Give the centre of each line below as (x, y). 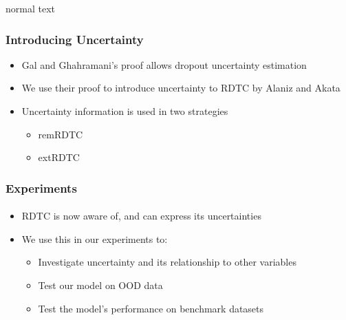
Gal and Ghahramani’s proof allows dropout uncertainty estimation (164, 64)
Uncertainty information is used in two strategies (125, 111)
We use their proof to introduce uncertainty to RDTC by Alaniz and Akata (181, 88)
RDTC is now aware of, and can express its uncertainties (141, 216)
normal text (30, 8)
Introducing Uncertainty (75, 39)
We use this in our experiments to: (95, 238)
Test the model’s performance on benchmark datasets (151, 308)
